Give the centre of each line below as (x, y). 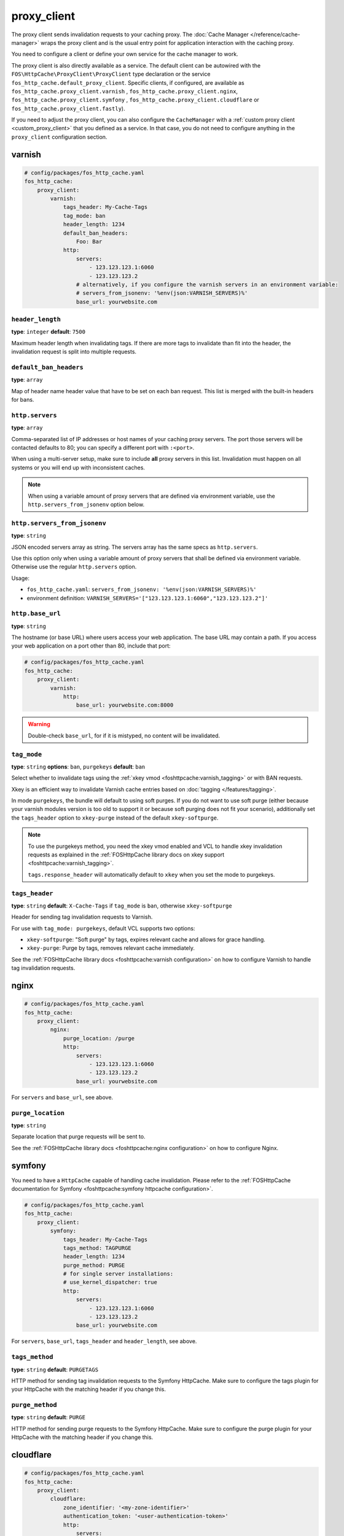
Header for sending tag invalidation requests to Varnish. (82, 917)
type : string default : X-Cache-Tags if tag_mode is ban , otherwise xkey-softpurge (122, 906)
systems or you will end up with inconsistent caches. (78, 468)
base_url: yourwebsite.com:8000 (125, 705)
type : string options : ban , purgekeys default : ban (78, 766)
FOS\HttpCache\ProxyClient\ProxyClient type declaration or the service (111, 74)
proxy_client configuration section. (59, 137)
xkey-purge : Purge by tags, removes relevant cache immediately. (111, 948)
